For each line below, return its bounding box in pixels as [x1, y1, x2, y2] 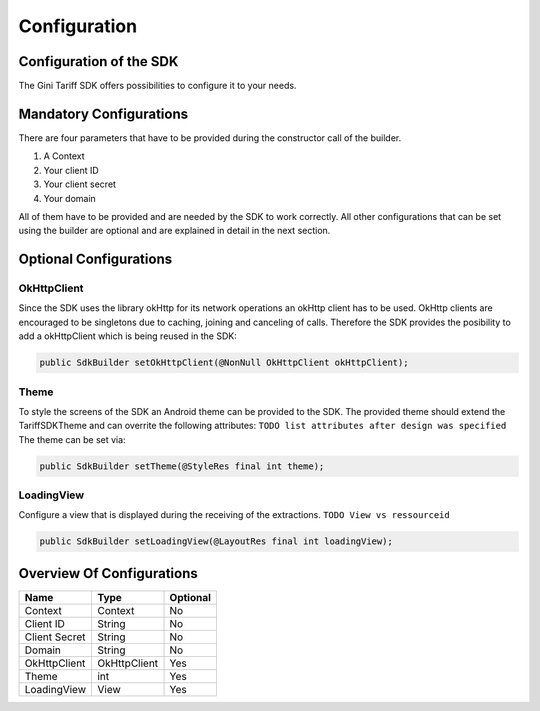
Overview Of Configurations [18, 565, 199, 582]
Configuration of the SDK [18, 53, 179, 70]
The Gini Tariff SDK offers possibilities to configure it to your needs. [18, 80, 297, 92]
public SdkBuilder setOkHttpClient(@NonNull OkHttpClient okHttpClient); [39, 357, 409, 369]
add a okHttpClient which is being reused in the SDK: [18, 330, 237, 342]
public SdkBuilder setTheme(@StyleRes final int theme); [39, 460, 325, 472]
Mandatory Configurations [18, 105, 189, 122]
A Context [43, 150, 85, 162]
